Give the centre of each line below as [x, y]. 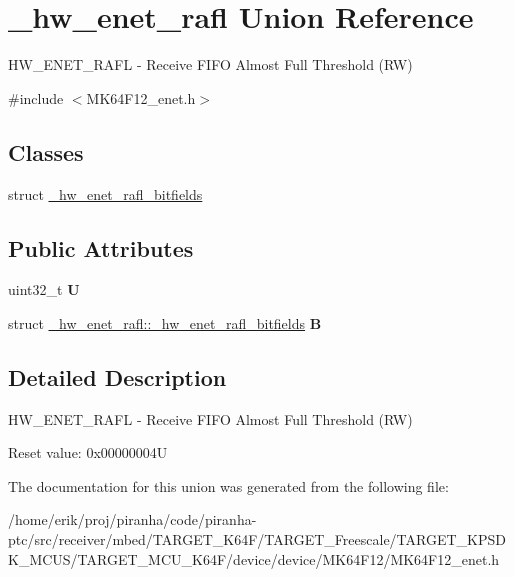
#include [36, 97]
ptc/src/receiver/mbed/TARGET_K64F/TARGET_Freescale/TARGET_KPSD [257, 539]
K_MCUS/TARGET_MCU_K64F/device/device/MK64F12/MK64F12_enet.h [254, 558]
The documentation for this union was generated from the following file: [228, 485]
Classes [46, 151]
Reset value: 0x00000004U [88, 452]
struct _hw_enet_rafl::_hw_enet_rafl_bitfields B [165, 322]
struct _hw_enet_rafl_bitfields [105, 193]
